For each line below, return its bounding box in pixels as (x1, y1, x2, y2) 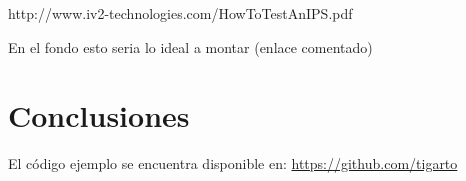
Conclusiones (8, 95, 190, 136)
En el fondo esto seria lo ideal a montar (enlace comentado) (8, 36, 373, 57)
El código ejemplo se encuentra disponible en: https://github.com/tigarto (8, 153, 458, 174)
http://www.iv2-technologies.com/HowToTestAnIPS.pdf (8, 3, 353, 23)
